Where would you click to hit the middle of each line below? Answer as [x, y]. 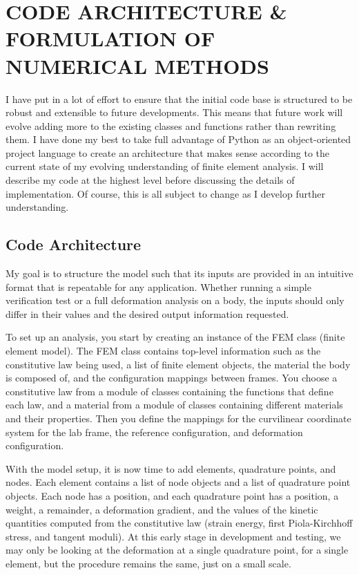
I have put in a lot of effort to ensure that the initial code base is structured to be [179, 98]
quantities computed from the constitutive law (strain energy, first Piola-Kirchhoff [179, 523]
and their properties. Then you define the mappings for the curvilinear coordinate [178, 418]
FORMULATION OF [110, 38]
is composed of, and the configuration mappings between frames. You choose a [172, 378]
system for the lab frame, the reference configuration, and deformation [154, 432]
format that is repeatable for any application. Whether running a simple [158, 286]
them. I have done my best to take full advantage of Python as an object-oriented [178, 139]
